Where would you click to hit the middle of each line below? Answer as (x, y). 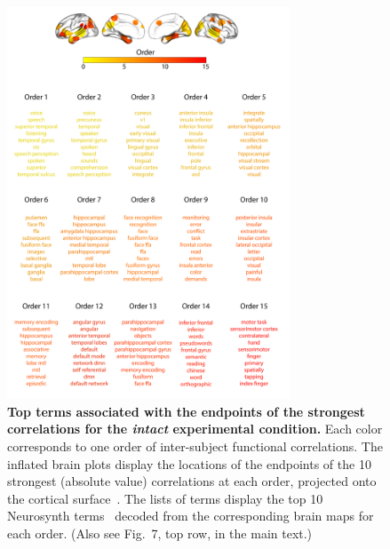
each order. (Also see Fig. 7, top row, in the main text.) (160, 533)
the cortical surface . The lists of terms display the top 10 (165, 498)
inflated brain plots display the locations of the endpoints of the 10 (189, 463)
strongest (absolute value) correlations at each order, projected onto (192, 481)
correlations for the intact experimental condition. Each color (195, 429)
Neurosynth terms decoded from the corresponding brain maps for (191, 516)
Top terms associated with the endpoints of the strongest (186, 411)
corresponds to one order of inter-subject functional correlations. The (195, 446)
